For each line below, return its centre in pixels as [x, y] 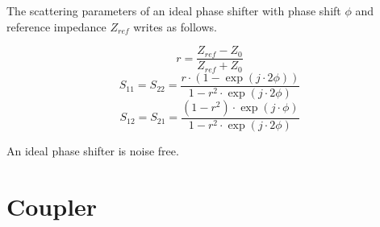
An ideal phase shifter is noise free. [93, 150]
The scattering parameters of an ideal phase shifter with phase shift [174, 10]
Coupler [52, 206]
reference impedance [56, 26]
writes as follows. [175, 26]
